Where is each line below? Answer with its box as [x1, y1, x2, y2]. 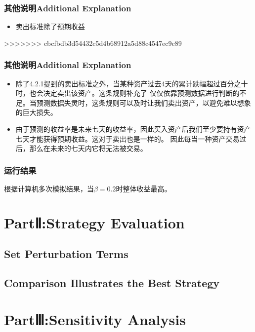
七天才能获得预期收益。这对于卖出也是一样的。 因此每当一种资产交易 [15, 133, 240, 144]
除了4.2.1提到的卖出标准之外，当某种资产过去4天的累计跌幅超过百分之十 [15, 78, 248, 88]
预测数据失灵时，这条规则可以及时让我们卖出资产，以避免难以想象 [36, 97, 251, 108]
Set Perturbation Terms [4, 246, 128, 261]
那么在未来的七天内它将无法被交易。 [29, 143, 147, 153]
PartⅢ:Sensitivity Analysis [4, 309, 186, 329]
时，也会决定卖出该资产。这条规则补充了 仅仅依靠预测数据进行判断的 [15, 88, 240, 98]
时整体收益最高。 [116, 184, 171, 193]
